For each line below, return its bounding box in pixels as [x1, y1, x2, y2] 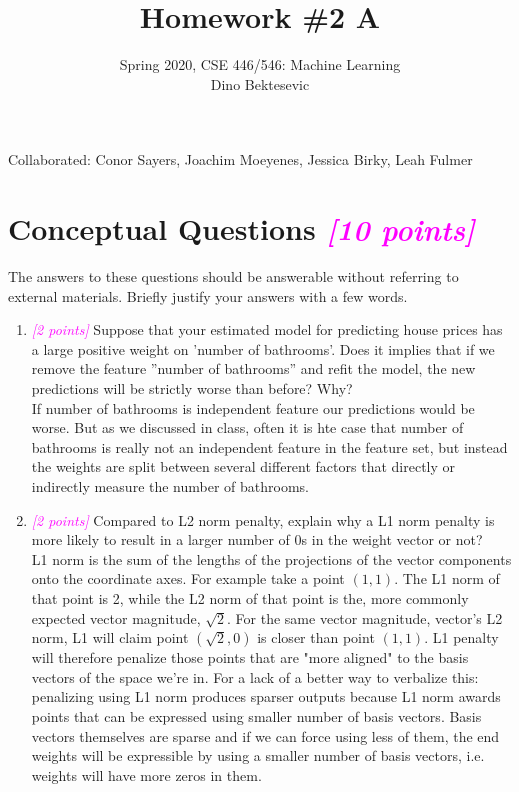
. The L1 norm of [394, 568, 500, 589]
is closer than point [257, 627, 375, 648]
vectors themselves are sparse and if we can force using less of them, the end [31, 725, 500, 746]
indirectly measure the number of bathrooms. [31, 475, 310, 496]
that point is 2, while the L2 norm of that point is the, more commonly [31, 587, 469, 608]
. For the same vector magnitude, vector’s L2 [227, 607, 503, 628]
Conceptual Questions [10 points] [8, 208, 476, 250]
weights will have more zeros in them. [31, 764, 262, 785]
